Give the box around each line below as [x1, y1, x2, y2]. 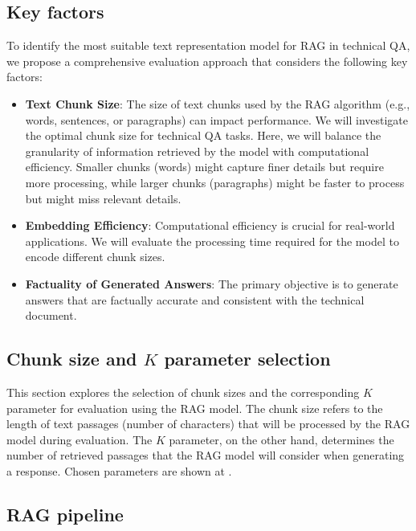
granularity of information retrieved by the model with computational [25, 142, 369, 159]
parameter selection [164, 346, 331, 371]
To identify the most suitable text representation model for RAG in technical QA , [6, 37, 410, 54]
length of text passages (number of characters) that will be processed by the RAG [6, 415, 410, 432]
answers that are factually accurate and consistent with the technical [25, 291, 365, 308]
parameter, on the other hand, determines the [169, 431, 394, 447]
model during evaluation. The [6, 431, 153, 447]
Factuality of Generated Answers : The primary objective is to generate [25, 275, 398, 292]
